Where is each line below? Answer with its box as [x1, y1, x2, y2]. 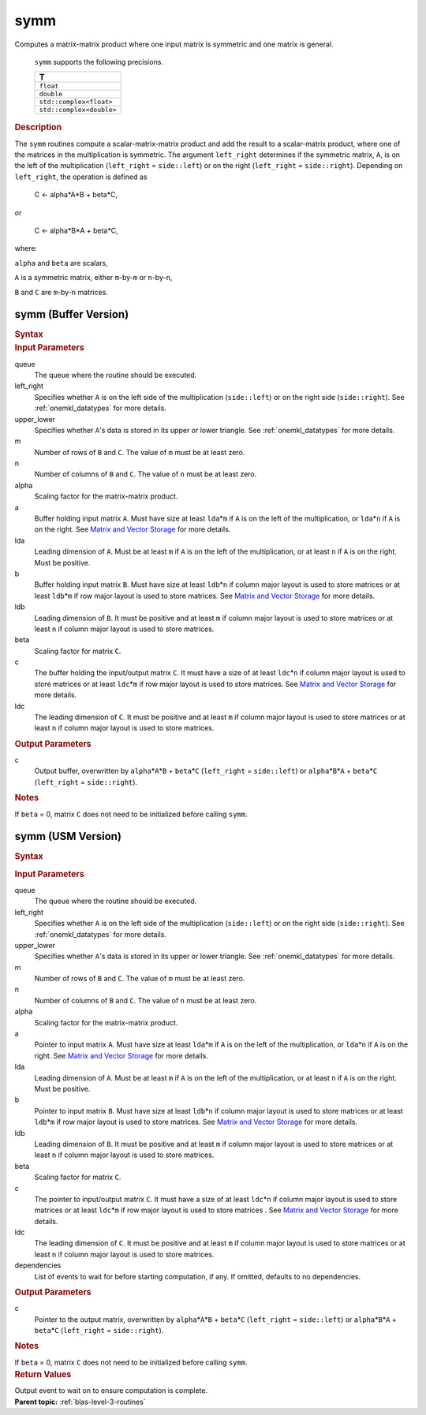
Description [14, 122, 62, 133]
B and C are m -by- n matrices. [14, 287, 108, 297]
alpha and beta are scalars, [14, 258, 108, 267]
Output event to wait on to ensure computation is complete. [14, 1386, 208, 1395]
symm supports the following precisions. [34, 57, 163, 66]
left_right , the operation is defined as [14, 172, 148, 181]
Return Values [14, 1369, 72, 1380]
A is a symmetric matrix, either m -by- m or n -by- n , [14, 273, 173, 282]
